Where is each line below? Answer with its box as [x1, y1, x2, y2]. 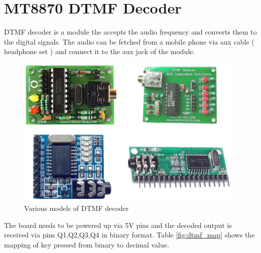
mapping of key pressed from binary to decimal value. [4, 239, 169, 249]
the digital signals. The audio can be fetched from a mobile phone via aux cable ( [4, 36, 254, 47]
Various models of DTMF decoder [24, 203, 129, 213]
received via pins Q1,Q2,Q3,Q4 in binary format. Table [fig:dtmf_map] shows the [4, 229, 255, 240]
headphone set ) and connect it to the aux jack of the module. [4, 46, 195, 57]
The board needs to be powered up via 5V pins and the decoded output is [4, 219, 232, 230]
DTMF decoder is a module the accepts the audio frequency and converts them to [4, 27, 257, 37]
